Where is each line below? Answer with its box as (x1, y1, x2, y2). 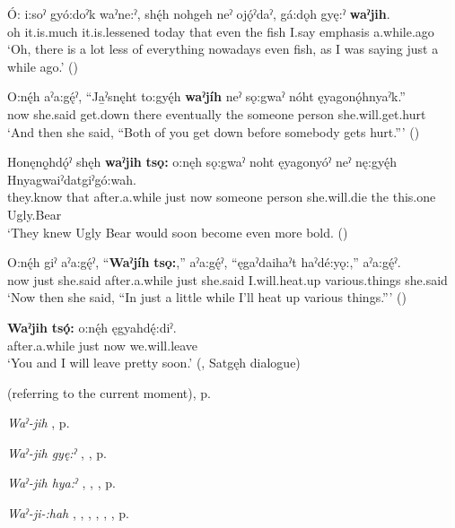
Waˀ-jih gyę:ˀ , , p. (7, 443, 107, 462)
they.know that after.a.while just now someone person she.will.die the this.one (7, 187, 436, 206)
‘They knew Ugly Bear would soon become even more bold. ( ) (7, 222, 348, 241)
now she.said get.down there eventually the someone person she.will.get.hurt (7, 104, 426, 123)
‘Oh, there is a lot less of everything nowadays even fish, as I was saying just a (7, 39, 439, 58)
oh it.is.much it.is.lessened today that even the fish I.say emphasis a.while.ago (7, 22, 434, 40)
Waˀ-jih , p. (7, 413, 70, 432)
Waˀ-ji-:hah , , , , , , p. (7, 504, 129, 523)
